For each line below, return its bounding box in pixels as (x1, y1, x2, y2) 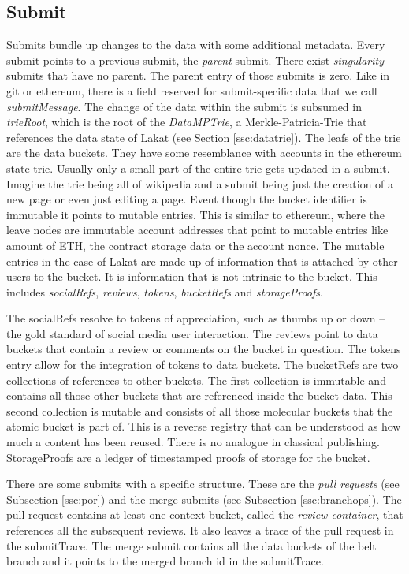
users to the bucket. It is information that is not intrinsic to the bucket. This (6, 268, 377, 285)
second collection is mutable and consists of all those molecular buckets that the (6, 402, 393, 419)
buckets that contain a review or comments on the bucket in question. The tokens (6, 341, 401, 357)
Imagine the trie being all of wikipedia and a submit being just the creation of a (6, 175, 394, 192)
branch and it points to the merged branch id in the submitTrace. (6, 553, 324, 569)
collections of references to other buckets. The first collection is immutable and (6, 371, 386, 388)
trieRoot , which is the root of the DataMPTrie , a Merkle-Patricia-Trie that (6, 114, 367, 130)
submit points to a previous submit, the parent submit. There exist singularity (6, 51, 384, 68)
